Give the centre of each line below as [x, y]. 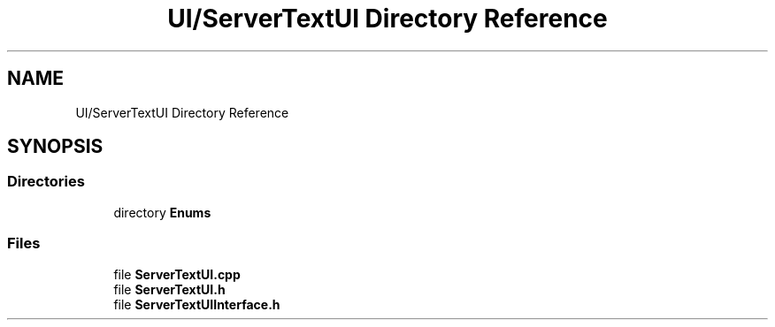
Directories [46, 182]
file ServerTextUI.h [169, 289]
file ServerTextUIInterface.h [197, 304]
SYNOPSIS [55, 147]
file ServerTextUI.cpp [177, 274]
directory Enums [162, 212]
